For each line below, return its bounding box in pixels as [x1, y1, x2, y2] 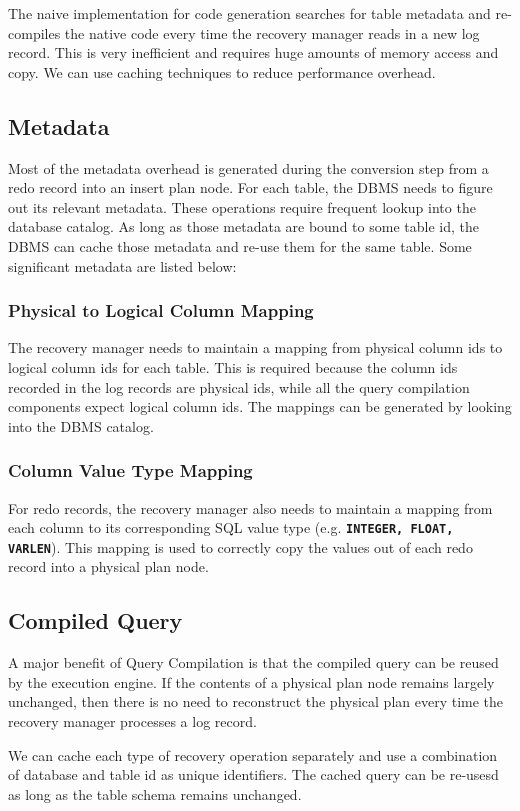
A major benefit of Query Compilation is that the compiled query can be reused [8, 652, 499, 673]
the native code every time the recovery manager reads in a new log [64, 22, 480, 43]
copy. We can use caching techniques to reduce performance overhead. [8, 61, 436, 82]
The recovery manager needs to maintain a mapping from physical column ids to [8, 337, 503, 358]
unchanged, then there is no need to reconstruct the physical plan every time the [8, 691, 504, 712]
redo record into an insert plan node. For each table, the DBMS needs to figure [8, 177, 493, 198]
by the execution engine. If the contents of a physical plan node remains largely [8, 671, 495, 692]
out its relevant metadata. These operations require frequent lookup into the [8, 196, 476, 217]
